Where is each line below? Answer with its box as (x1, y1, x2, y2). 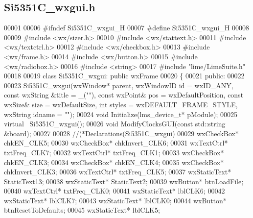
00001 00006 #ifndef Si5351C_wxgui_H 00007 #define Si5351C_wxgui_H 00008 (4, 23, 249, 33)
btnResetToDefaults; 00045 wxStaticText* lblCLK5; (4, 205, 160, 215)
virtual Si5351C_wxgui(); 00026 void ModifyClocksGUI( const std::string (4, 119, 226, 129)
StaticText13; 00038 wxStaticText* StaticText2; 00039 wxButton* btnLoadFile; (4, 176, 244, 186)
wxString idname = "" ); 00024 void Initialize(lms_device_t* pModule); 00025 (4, 109, 237, 119)
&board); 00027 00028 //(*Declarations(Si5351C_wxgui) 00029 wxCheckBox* (4, 128, 239, 138)
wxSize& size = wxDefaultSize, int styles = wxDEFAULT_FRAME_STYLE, (4, 99, 238, 109)
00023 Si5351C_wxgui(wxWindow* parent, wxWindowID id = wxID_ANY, (4, 80, 233, 90)
